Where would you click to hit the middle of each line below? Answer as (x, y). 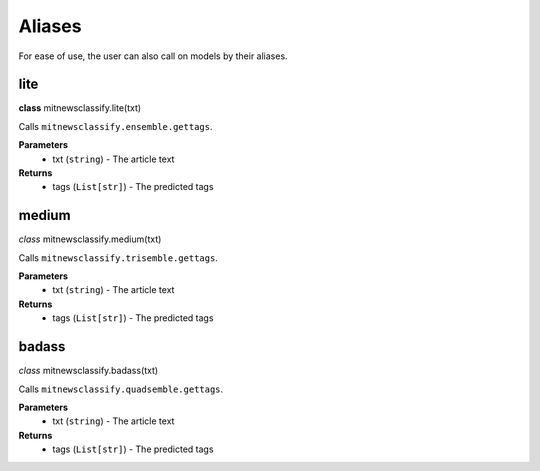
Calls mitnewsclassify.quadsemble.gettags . (121, 389)
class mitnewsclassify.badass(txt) (88, 371)
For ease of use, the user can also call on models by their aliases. (153, 56)
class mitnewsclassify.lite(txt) (80, 108)
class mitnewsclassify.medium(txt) (90, 239)
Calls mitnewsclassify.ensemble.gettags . (115, 126)
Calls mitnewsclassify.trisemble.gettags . (118, 257)
